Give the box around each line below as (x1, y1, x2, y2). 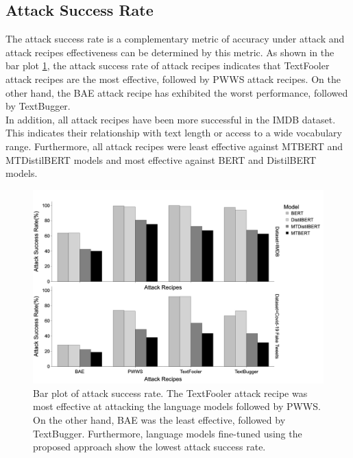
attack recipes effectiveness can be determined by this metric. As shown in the (5, 45, 334, 59)
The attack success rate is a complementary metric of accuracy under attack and (5, 32, 345, 46)
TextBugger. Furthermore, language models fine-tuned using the (33, 426, 302, 440)
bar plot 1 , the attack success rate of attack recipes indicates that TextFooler (5, 58, 330, 73)
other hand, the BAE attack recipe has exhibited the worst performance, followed (5, 85, 348, 99)
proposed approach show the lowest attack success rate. (33, 439, 266, 454)
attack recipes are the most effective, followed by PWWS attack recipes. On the (5, 71, 341, 86)
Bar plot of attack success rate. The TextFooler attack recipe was (33, 385, 308, 400)
